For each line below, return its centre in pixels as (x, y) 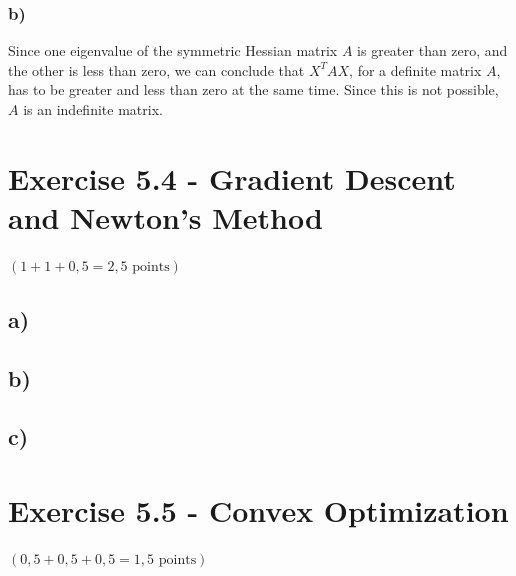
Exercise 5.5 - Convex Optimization (258, 510)
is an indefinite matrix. (93, 109)
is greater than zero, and (432, 50)
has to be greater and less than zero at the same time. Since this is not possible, (253, 89)
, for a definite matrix (415, 69)
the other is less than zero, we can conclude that (156, 69)
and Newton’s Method (165, 216)
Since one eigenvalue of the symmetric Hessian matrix (173, 50)
